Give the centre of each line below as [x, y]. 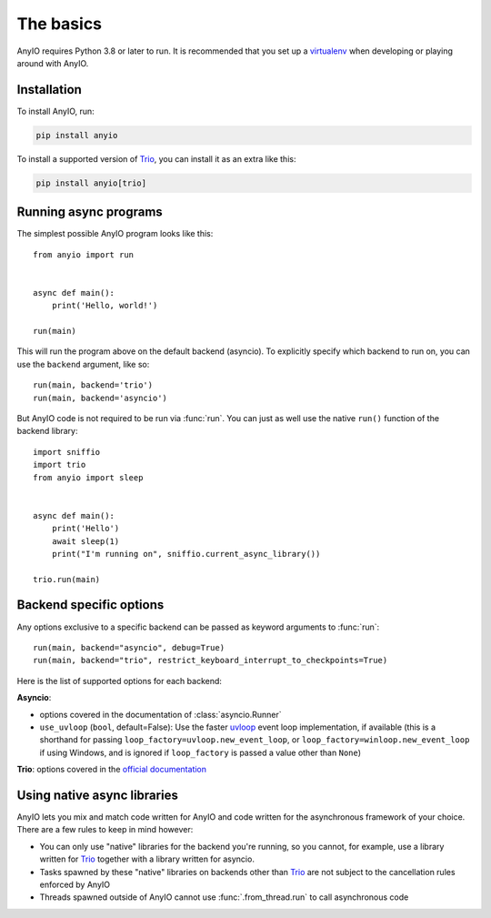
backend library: [47, 431]
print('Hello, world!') [105, 306]
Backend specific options [90, 605]
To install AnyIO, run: [55, 111]
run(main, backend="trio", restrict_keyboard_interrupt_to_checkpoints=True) [210, 661]
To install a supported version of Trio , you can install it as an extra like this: [156, 158]
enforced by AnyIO [75, 884]
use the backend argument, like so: [83, 364]
